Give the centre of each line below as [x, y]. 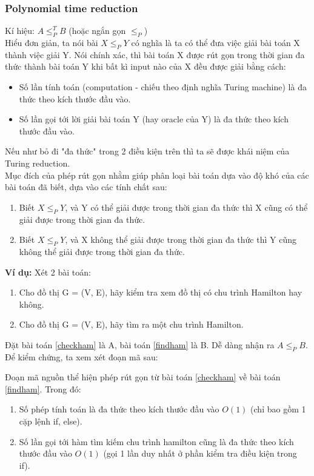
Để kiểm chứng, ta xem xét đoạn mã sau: [82, 356]
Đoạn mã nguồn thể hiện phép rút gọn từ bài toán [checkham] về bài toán [143, 377]
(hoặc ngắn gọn [97, 31]
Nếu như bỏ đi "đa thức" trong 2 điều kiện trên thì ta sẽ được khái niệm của [147, 151]
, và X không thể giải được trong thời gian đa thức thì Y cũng [181, 240]
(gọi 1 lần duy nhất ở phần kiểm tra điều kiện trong [200, 453]
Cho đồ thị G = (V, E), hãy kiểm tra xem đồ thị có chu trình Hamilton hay [161, 292]
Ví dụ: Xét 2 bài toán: [48, 272]
